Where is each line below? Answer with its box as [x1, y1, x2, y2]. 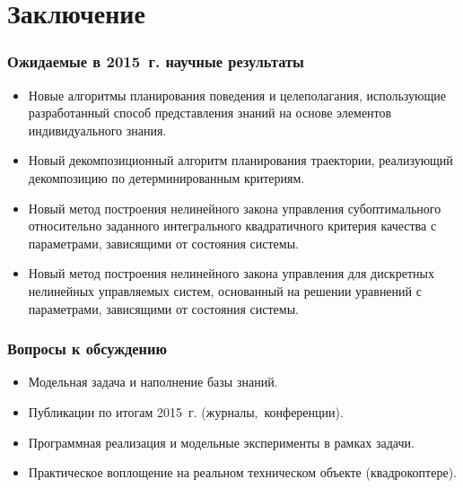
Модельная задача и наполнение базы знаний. [28, 372, 278, 391]
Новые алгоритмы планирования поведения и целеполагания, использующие [28, 85, 446, 104]
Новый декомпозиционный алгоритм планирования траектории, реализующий [28, 151, 453, 170]
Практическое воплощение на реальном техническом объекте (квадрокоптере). [28, 463, 457, 482]
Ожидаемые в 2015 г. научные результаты [7, 50, 304, 73]
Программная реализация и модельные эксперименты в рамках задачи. [28, 432, 415, 451]
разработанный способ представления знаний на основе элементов [28, 103, 392, 122]
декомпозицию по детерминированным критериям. [28, 168, 305, 187]
